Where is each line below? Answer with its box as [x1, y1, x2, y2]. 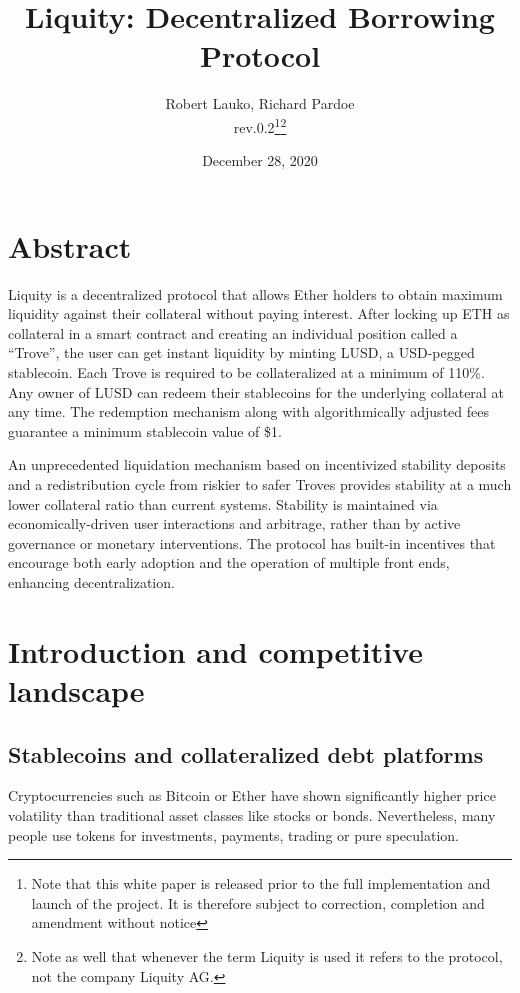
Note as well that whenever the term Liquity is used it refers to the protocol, [31, 945, 503, 966]
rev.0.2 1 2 [233, 113, 287, 137]
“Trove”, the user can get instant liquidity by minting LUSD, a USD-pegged [8, 342, 475, 363]
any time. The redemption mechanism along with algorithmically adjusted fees [8, 401, 489, 422]
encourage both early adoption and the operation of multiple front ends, [8, 552, 450, 573]
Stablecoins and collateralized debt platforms [8, 738, 484, 769]
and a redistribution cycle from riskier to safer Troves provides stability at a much [8, 474, 512, 495]
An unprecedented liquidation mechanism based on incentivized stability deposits [8, 454, 506, 475]
